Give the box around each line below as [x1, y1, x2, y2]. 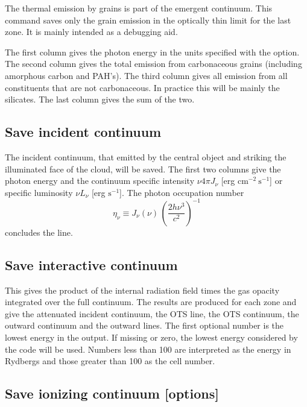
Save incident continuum [5, 122, 162, 141]
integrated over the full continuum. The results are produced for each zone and [5, 295, 297, 308]
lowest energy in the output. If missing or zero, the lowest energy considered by [5, 331, 298, 343]
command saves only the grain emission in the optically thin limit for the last [5, 13, 291, 26]
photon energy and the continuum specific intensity [5, 174, 195, 187]
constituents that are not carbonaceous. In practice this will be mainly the [5, 81, 280, 93]
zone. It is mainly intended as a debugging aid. [5, 25, 178, 38]
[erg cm [221, 174, 248, 187]
